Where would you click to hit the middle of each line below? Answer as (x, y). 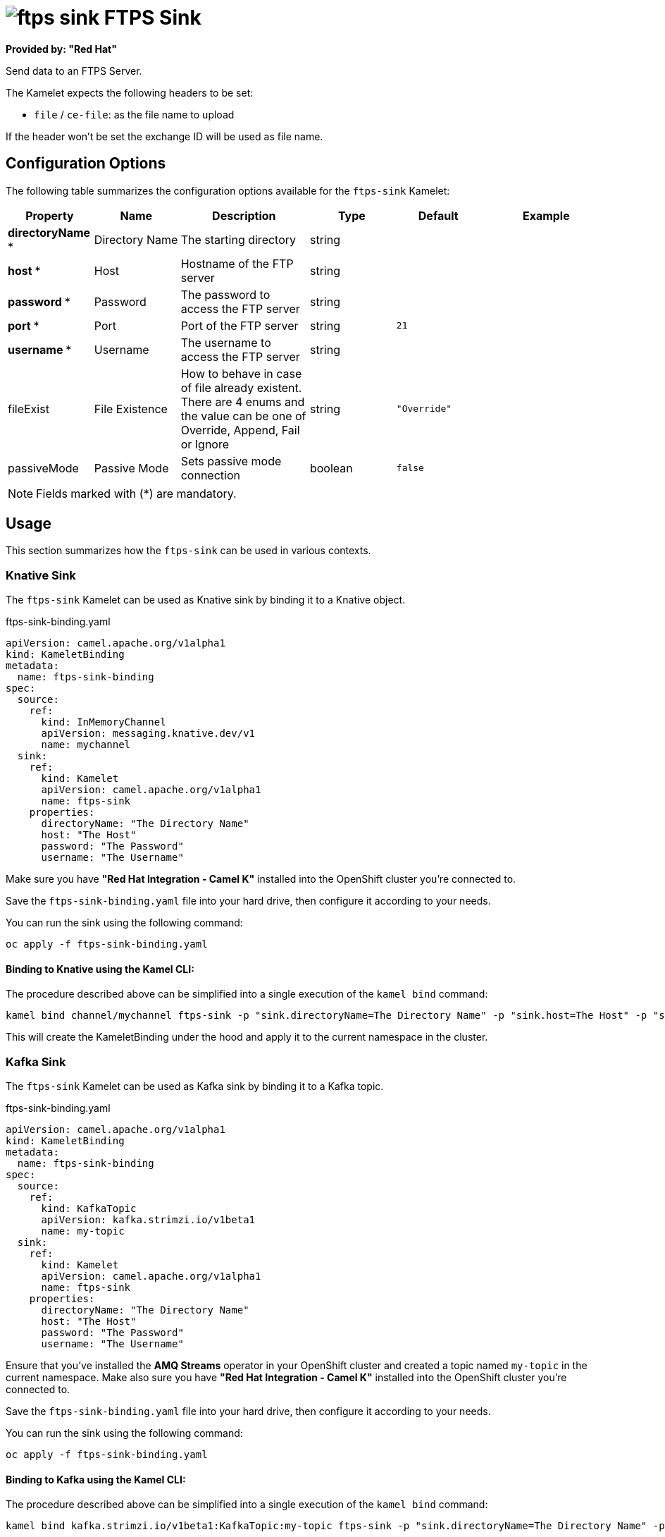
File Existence (131, 409)
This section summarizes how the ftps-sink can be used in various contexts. (188, 551)
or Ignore (205, 444)
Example (546, 215)
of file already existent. (241, 387)
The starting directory (238, 239)
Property (50, 215)
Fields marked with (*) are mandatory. (136, 493)
